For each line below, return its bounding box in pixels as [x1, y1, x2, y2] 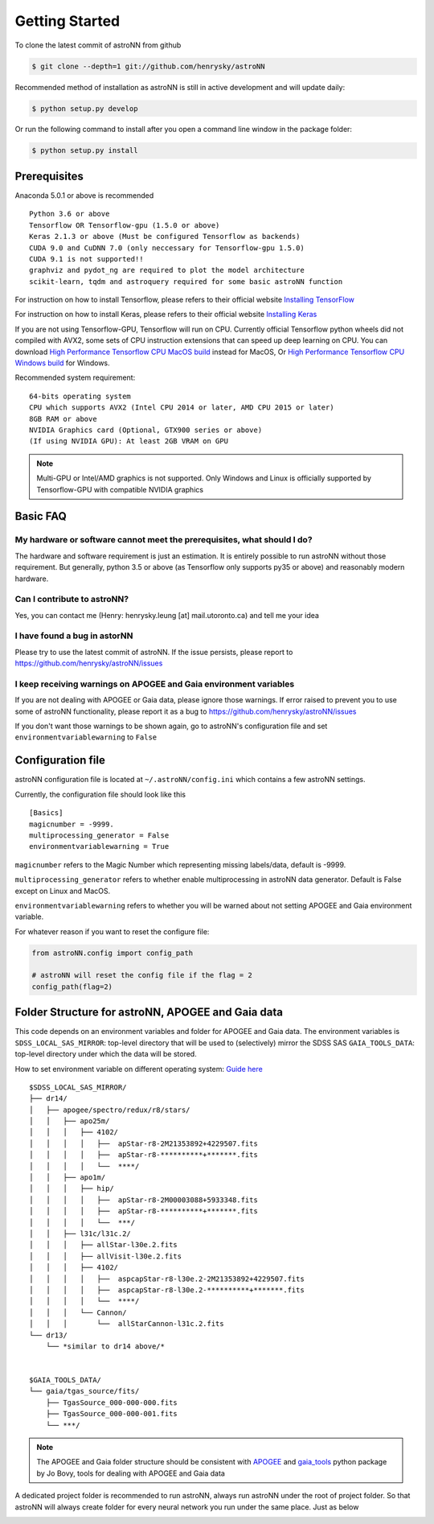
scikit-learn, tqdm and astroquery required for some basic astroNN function [29, 277, 343, 286]
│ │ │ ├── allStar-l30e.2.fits [29, 1240, 178, 1250]
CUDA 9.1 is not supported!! [29, 254, 144, 263]
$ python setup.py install [31, 146, 138, 155]
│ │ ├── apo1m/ [29, 1173, 106, 1182]
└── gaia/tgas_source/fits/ [29, 1386, 140, 1396]
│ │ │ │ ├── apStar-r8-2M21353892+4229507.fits [29, 1139, 259, 1148]
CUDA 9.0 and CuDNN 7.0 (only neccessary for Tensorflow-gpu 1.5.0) [29, 243, 305, 253]
